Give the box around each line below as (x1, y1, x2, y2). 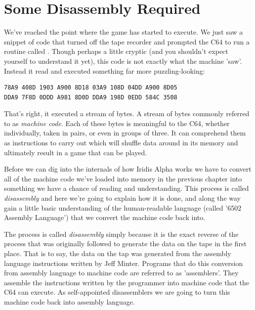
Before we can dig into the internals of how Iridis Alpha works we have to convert (4, 164, 252, 174)
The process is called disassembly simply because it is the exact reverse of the (4, 228, 239, 239)
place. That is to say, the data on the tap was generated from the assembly (4, 248, 231, 258)
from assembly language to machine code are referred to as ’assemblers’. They (4, 267, 239, 278)
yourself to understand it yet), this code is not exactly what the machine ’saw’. (4, 55, 242, 66)
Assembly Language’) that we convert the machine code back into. (4, 212, 206, 222)
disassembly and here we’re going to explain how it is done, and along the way (4, 193, 241, 203)
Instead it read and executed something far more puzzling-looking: (4, 65, 205, 76)
